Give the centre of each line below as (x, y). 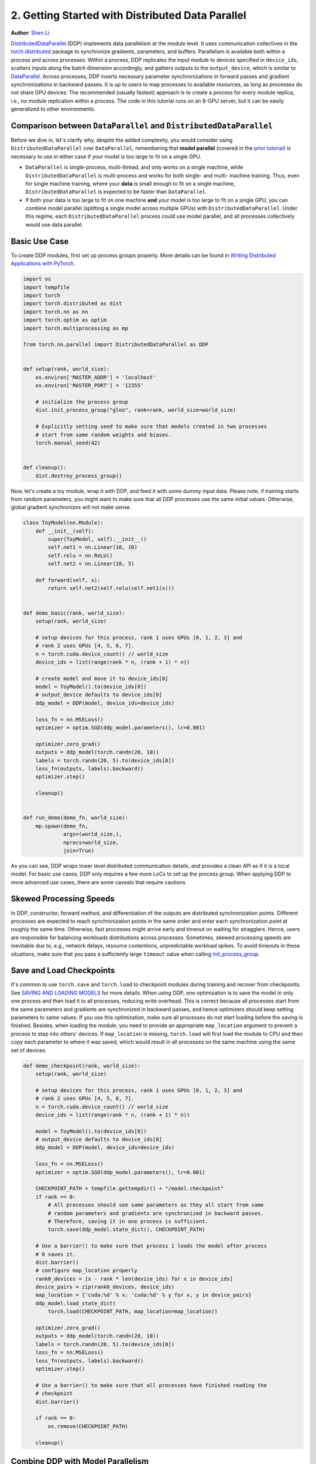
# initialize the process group (82, 402)
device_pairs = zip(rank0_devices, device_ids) (105, 1287)
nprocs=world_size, (91, 842)
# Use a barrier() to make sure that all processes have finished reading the (151, 1385)
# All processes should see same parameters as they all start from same (156, 1205)
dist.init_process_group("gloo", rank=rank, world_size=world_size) (136, 410)
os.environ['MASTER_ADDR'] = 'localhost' (96, 377)
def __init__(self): (65, 531)
